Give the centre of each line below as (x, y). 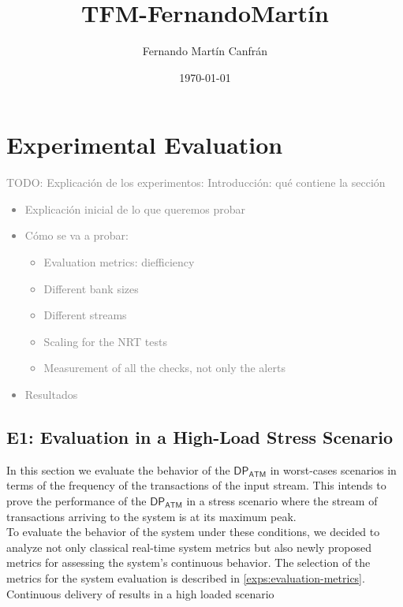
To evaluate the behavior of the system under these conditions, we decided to (193, 532)
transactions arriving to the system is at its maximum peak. (151, 516)
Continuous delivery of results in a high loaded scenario (140, 593)
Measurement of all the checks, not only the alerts (164, 368)
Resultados (51, 394)
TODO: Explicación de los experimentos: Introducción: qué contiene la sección (196, 182)
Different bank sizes (91, 288)
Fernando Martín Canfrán (205, 51)
